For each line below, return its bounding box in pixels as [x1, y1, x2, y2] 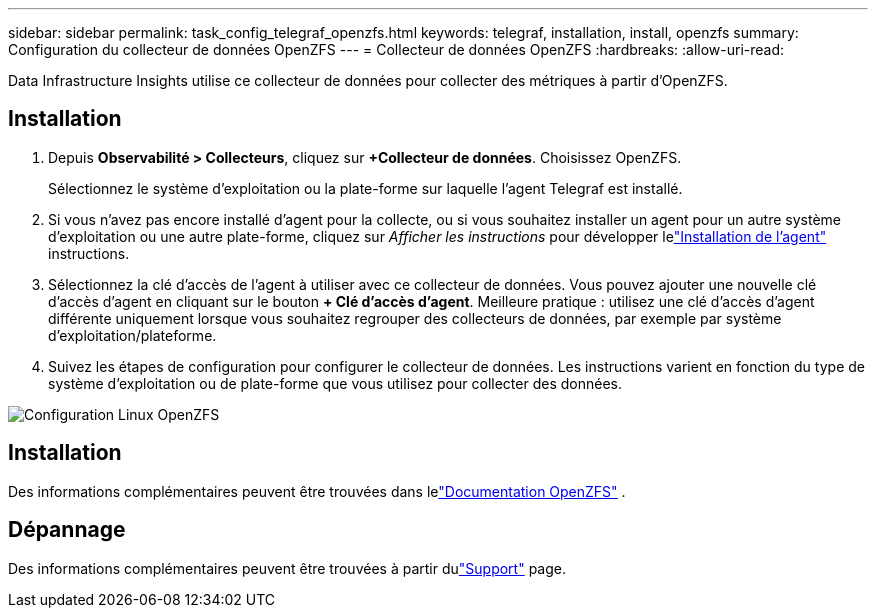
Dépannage [8, 517, 126, 543]
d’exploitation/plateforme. [48, 326, 217, 344]
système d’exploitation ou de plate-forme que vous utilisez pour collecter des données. [48, 374, 622, 392]
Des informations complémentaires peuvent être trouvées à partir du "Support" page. [8, 559, 566, 577]
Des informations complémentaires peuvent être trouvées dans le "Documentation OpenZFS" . [8, 482, 626, 500]
